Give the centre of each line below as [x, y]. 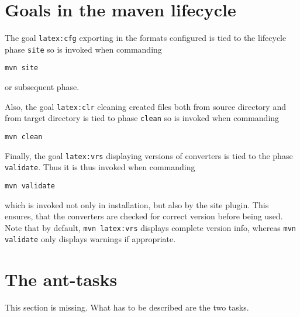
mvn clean [24, 137]
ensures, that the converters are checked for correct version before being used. [144, 216]
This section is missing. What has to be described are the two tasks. [127, 307]
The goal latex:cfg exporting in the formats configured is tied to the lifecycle [146, 38]
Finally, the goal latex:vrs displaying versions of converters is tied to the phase [149, 155]
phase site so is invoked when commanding [83, 49]
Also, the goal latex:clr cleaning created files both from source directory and [145, 106]
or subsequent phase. [42, 87]
